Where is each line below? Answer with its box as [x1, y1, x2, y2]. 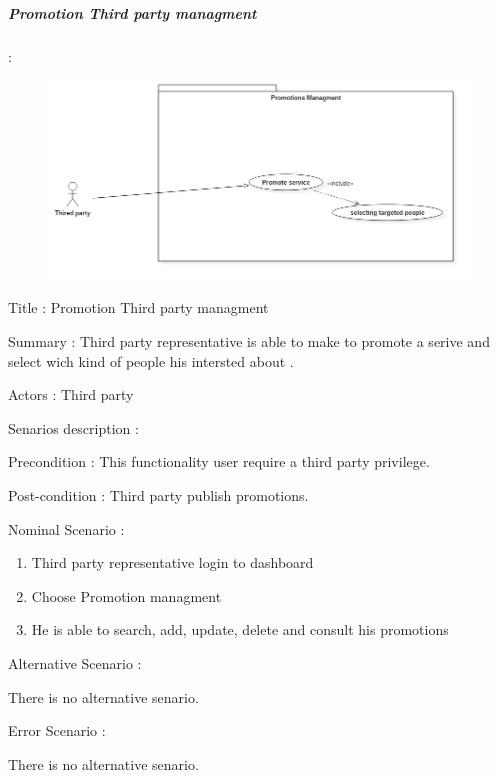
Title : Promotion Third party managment [8, 297, 269, 318]
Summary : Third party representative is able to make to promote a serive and [8, 331, 490, 352]
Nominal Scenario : [8, 518, 125, 539]
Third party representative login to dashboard [31, 552, 314, 573]
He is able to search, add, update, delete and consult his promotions [31, 619, 449, 640]
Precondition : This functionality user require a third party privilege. [8, 451, 430, 472]
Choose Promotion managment [31, 585, 222, 606]
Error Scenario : [8, 720, 106, 741]
